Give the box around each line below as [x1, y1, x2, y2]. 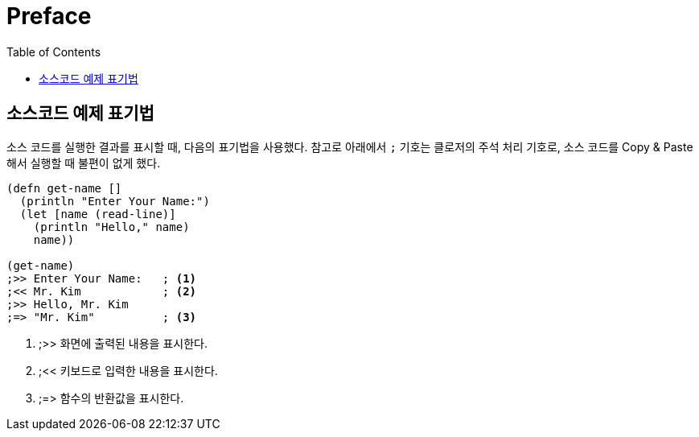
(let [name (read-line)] [19, 207, 176, 221]
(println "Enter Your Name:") [19, 194, 210, 208]
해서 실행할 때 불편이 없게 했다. [6, 155, 161, 170]
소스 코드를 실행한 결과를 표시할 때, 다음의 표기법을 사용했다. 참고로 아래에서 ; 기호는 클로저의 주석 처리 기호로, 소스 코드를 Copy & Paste [6, 139, 693, 154]
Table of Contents [6, 44, 101, 59]
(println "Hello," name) [33, 220, 190, 233]
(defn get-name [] [6, 181, 122, 195]
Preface [6, 2, 92, 30]
